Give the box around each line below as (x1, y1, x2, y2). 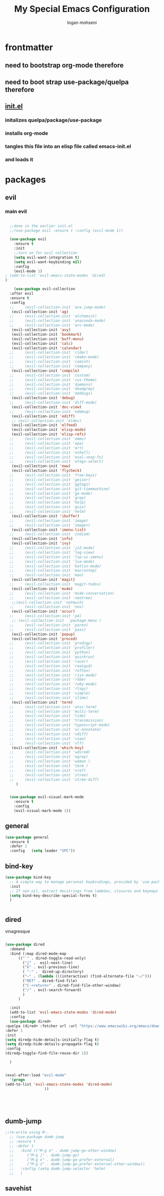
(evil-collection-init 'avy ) (11, 327, 71, 333)
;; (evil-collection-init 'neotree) (9, 595, 93, 600)
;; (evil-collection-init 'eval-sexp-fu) (9, 454, 104, 460)
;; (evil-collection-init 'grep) (9, 495, 86, 500)
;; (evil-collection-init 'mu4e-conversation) (9, 591, 115, 596)
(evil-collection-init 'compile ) (11, 368, 80, 373)
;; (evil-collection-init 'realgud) (9, 663, 93, 668)
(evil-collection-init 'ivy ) (11, 541, 71, 546)
